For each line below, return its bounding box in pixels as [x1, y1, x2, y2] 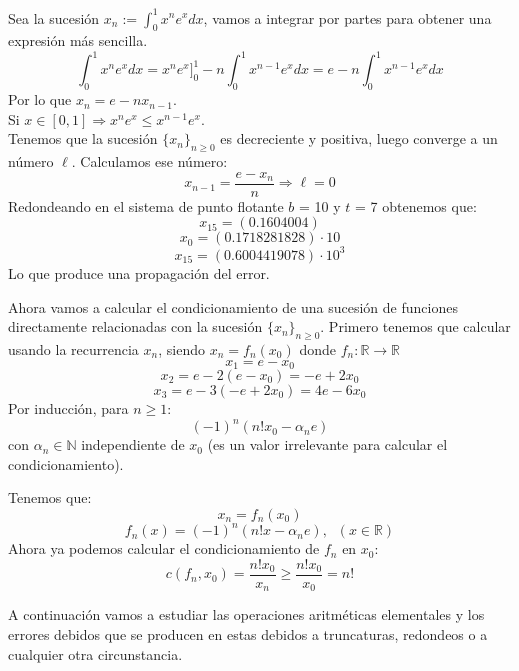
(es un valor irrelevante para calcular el [207, 434, 448, 455]
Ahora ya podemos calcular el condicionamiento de [8, 538, 320, 559]
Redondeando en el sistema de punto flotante [8, 195, 284, 216]
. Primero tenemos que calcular [320, 316, 511, 337]
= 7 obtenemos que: [355, 195, 477, 216]
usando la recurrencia [8, 338, 139, 359]
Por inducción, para [8, 397, 129, 418]
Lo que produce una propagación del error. [8, 262, 270, 283]
